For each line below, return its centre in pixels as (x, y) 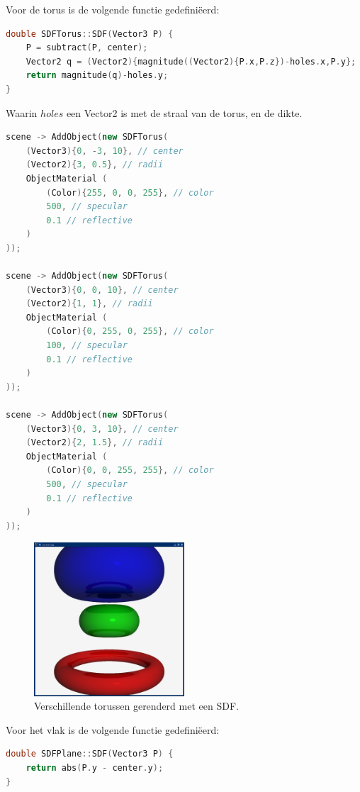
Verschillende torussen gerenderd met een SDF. (136, 706)
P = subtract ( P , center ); (87, 48)
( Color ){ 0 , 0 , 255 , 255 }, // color (130, 470)
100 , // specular (87, 346)
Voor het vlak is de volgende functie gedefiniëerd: (113, 729)
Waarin (22, 112)
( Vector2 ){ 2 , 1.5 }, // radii (95, 443)
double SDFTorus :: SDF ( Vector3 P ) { (90, 34)
